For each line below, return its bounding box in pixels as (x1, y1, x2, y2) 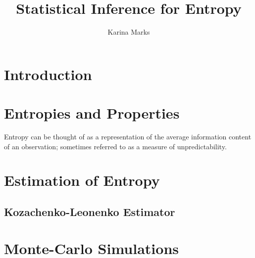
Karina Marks (107, 27, 150, 37)
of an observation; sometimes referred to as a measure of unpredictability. (4, 141, 227, 151)
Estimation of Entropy (4, 170, 160, 190)
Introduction (4, 64, 92, 84)
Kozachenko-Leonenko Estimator (4, 204, 175, 219)
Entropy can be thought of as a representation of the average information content (4, 131, 252, 142)
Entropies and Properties (4, 103, 180, 123)
